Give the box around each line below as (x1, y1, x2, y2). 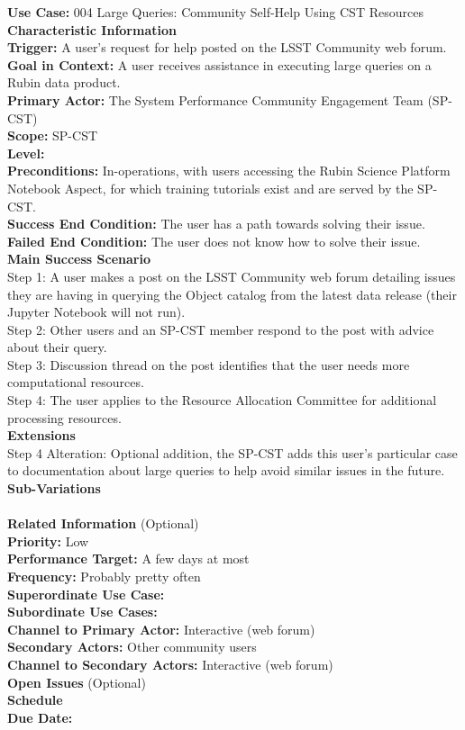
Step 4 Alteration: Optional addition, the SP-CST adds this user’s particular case (7, 443, 458, 462)
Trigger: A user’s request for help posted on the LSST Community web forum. (7, 38, 447, 57)
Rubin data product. (7, 73, 121, 92)
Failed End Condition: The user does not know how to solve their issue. (7, 231, 421, 250)
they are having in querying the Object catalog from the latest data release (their (7, 284, 457, 303)
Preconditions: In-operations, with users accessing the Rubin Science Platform (7, 161, 451, 180)
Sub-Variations (7, 479, 101, 498)
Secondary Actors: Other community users (7, 637, 257, 656)
